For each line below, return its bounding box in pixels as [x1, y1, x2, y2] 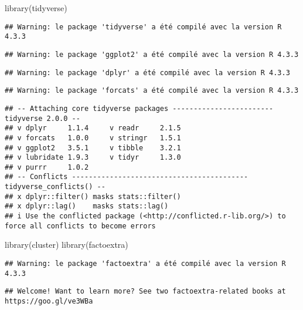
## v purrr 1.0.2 [5, 163, 89, 171]
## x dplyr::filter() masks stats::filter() [5, 192, 181, 201]
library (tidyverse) [5, 2, 67, 14]
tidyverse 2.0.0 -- [5, 114, 80, 123]
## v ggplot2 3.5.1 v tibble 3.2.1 [5, 143, 181, 152]
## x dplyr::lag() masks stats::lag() [5, 202, 169, 211]
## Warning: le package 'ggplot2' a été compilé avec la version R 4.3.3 [5, 50, 299, 59]
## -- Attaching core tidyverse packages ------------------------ [5, 104, 274, 113]
